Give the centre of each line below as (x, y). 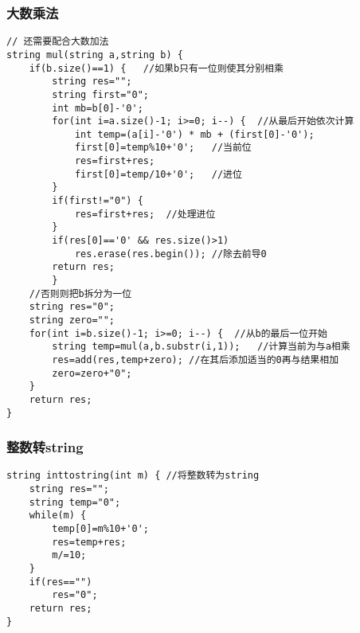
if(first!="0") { (98, 201)
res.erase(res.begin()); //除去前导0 (170, 254)
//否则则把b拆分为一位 (80, 293)
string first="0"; (100, 94)
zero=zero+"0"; (92, 373)
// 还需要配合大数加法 (58, 42)
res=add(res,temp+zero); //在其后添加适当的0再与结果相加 (196, 359)
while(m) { (58, 516)
